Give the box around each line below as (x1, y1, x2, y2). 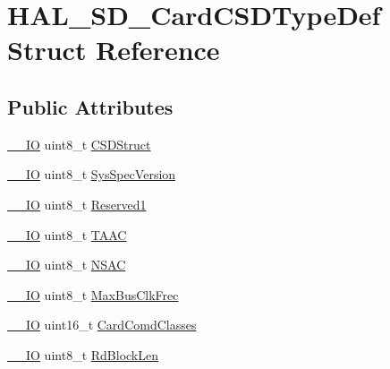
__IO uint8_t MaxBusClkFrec (7, 285, 179, 304)
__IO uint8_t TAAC (7, 225, 127, 244)
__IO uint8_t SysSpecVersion (7, 165, 176, 184)
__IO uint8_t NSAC (7, 255, 126, 274)
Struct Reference (7, 31, 220, 68)
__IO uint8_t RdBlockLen (7, 345, 158, 364)
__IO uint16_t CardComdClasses (7, 315, 197, 334)
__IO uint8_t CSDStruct (7, 134, 151, 153)
